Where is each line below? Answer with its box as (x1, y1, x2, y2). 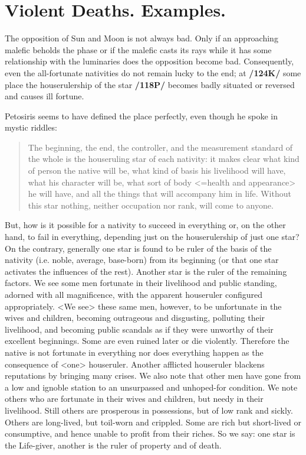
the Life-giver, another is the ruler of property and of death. (5, 438, 222, 451)
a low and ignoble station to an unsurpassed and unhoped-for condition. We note (5, 381, 298, 393)
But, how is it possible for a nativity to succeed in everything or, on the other (5, 219, 286, 231)
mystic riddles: (5, 121, 57, 134)
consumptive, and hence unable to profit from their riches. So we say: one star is (5, 427, 295, 440)
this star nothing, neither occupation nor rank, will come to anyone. (28, 199, 274, 211)
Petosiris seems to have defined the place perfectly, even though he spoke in (5, 109, 278, 122)
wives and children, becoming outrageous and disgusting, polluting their (5, 311, 265, 324)
